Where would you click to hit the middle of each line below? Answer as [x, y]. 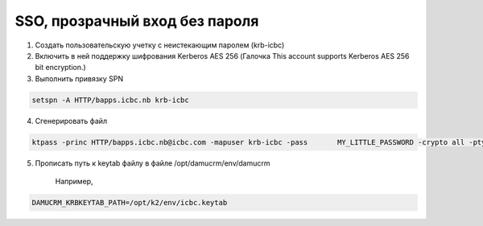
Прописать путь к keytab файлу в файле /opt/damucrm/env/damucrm [153, 163]
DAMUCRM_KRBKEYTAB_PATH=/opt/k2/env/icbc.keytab [130, 203]
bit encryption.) [60, 68]
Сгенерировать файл [71, 121]
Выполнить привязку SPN [79, 78]
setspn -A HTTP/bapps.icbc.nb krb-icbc [110, 100]
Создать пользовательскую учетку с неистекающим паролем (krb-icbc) [160, 45]
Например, [74, 182]
